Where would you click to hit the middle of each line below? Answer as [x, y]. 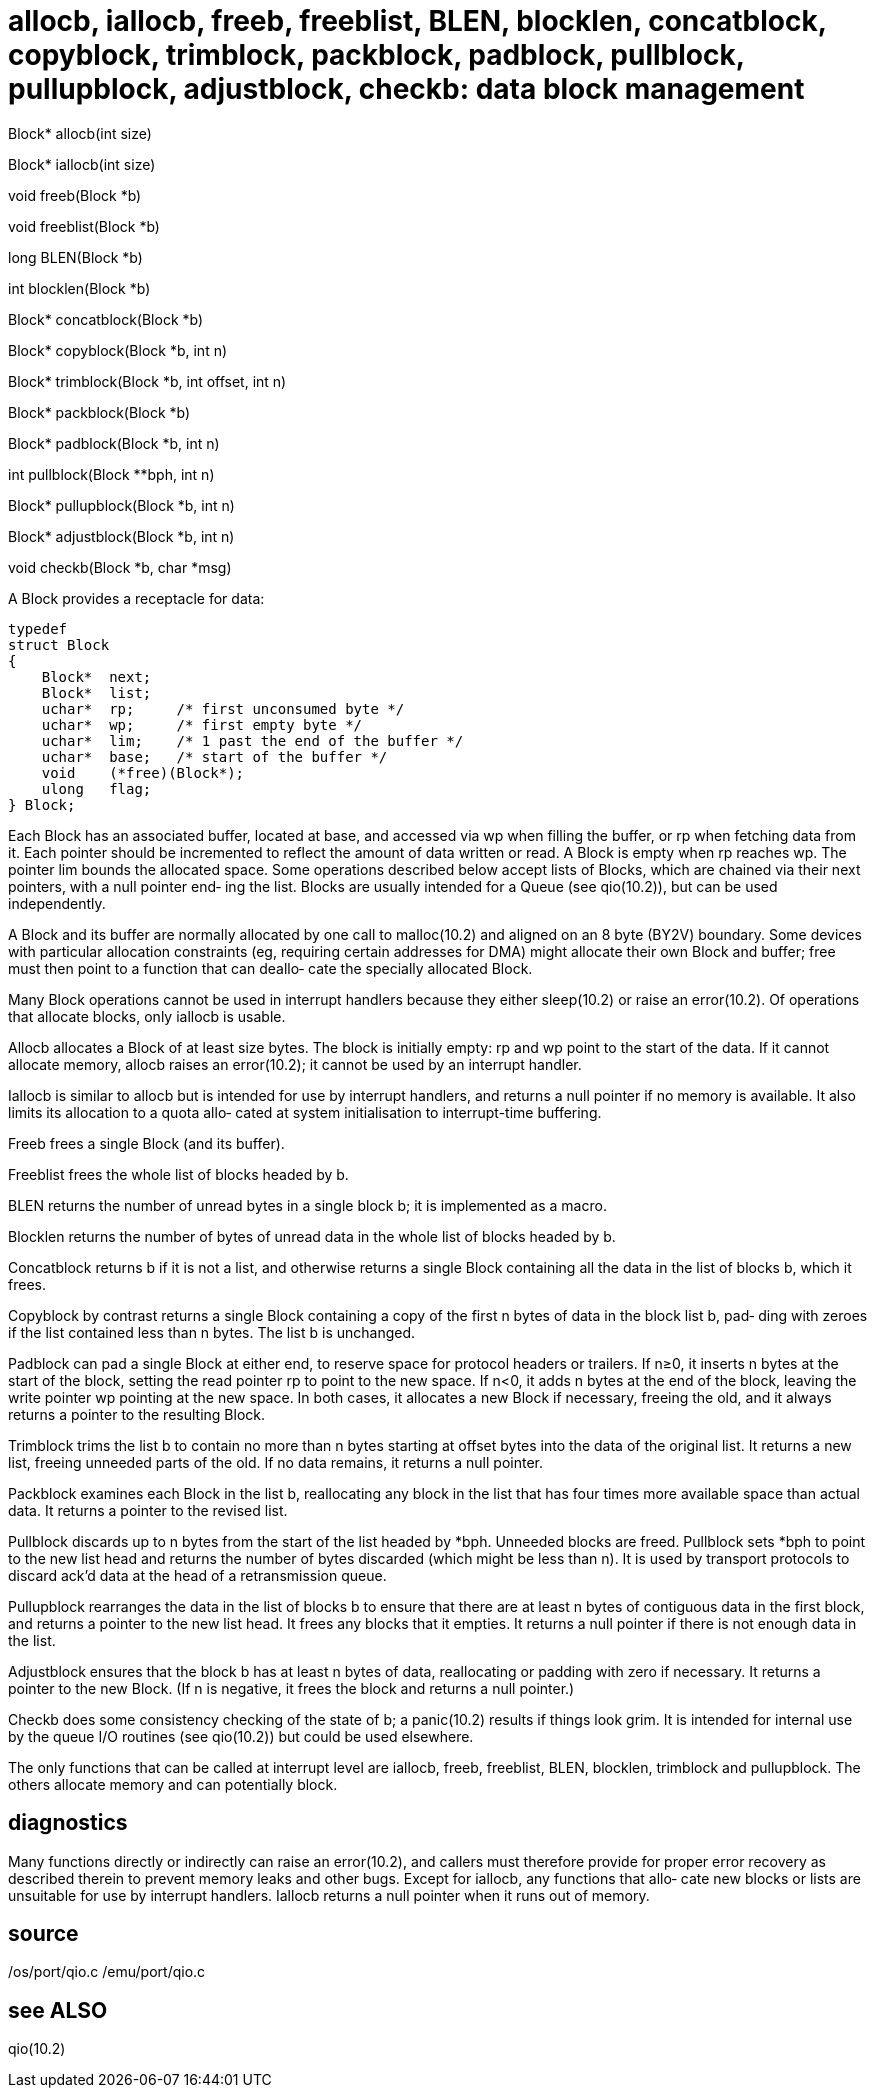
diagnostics [68, 1823]
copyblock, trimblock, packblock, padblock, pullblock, [376, 55]
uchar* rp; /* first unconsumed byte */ [223, 708]
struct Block [59, 644]
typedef [38, 628]
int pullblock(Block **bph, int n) [111, 474]
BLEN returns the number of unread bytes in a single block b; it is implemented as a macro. [307, 1205]
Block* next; [96, 676]
